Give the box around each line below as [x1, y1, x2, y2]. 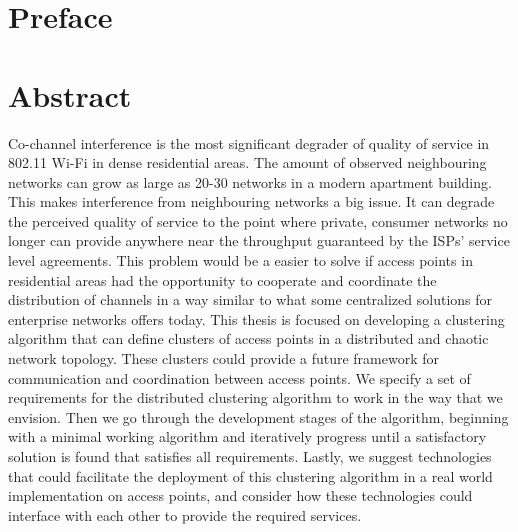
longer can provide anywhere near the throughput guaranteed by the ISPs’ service [8, 230, 510, 251]
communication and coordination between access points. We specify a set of [8, 367, 471, 388]
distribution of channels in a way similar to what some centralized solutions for [8, 289, 493, 310]
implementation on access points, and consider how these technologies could [8, 485, 473, 506]
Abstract [8, 74, 132, 115]
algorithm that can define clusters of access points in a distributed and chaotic [8, 328, 489, 349]
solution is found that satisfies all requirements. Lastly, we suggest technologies [8, 446, 492, 466]
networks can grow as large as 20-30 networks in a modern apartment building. [8, 171, 492, 192]
